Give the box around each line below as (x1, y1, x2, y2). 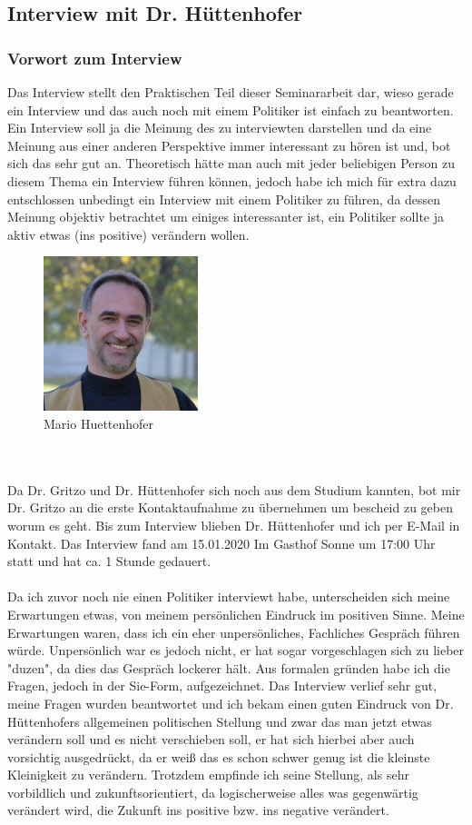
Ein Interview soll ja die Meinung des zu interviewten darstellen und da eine (7, 118, 432, 137)
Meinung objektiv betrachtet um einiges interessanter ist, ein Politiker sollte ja (7, 207, 445, 226)
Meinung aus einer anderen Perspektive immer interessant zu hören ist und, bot (7, 135, 451, 154)
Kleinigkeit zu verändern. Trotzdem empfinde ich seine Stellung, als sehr (7, 765, 409, 784)
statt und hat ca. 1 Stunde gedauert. (7, 552, 211, 571)
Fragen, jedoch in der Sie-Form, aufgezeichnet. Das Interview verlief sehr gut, (7, 676, 438, 695)
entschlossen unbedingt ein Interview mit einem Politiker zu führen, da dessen (7, 189, 441, 208)
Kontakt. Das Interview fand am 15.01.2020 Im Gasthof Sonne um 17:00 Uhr (7, 533, 436, 552)
